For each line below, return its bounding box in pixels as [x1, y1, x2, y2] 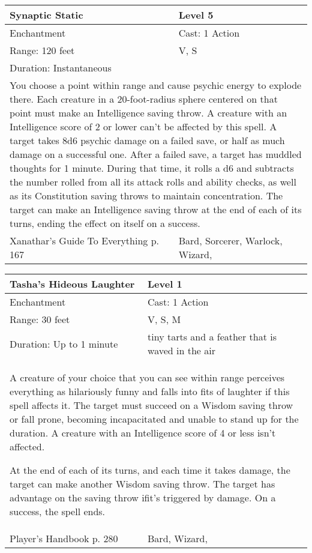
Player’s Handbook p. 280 [10, 531, 118, 545]
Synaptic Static [10, 8, 83, 22]
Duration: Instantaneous [10, 61, 112, 74]
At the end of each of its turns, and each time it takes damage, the [10, 463, 290, 477]
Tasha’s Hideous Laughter [10, 277, 135, 291]
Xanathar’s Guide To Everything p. [10, 234, 160, 247]
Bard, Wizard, [148, 531, 208, 545]
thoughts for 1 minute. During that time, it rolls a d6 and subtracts [10, 161, 294, 175]
